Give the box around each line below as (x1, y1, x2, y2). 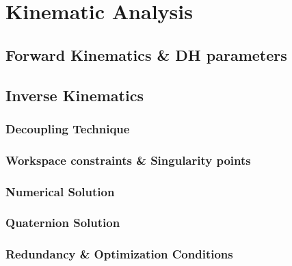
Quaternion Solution (5, 214, 120, 231)
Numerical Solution (5, 183, 115, 200)
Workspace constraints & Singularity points (5, 151, 251, 168)
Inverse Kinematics (5, 84, 144, 105)
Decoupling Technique (5, 120, 130, 137)
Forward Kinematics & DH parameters (5, 44, 287, 65)
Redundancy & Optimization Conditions (5, 245, 233, 263)
